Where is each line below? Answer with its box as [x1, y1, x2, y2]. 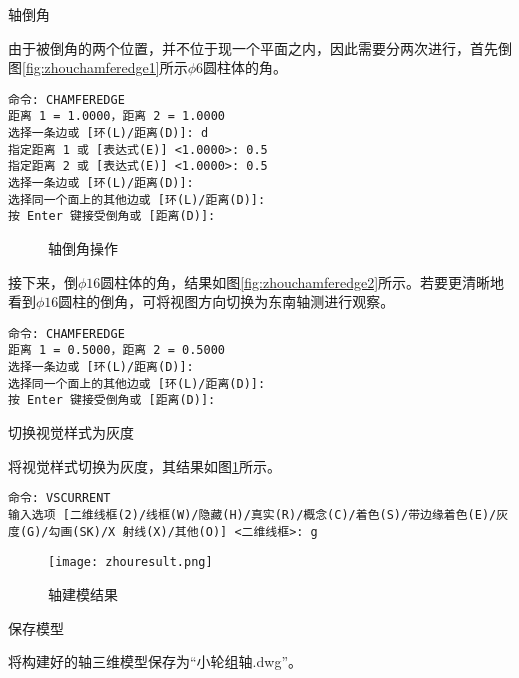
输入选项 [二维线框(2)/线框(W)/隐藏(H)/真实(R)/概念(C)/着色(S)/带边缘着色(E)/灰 [8, 507, 509, 522]
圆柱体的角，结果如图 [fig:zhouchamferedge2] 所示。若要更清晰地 [100, 271, 505, 292]
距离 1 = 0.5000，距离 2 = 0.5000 [8, 343, 225, 358]
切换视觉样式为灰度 [8, 422, 134, 443]
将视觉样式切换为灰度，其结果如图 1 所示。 [8, 455, 281, 476]
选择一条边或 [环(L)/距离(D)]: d [8, 126, 209, 141]
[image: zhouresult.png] [48, 555, 213, 570]
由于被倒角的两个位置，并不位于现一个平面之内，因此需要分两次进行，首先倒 [8, 37, 512, 58]
